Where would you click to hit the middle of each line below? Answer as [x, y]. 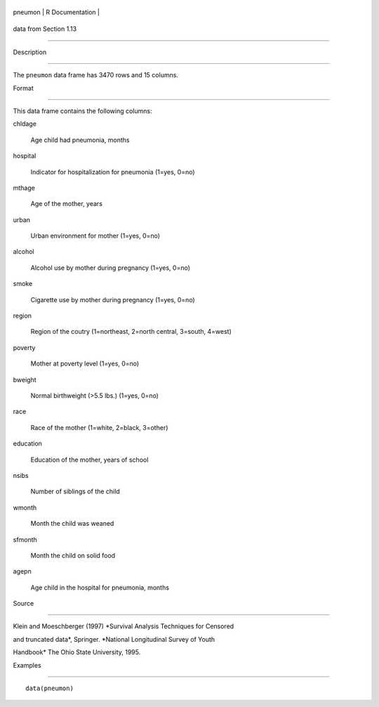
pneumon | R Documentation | [56, 12]
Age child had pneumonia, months [80, 140]
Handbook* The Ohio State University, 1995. [77, 652]
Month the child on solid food [73, 555]
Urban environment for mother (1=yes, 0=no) [95, 236]
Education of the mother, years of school [89, 460]
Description [30, 52]
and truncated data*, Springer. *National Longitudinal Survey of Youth [114, 639]
